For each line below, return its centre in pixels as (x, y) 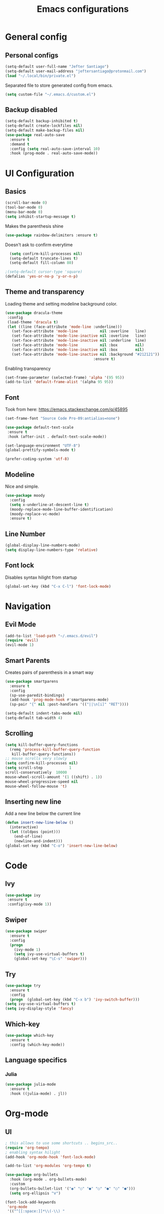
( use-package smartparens (32, 681)
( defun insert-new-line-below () (39, 823)
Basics (16, 191)
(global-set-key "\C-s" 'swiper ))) (50, 959)
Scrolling (19, 733)
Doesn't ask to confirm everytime (39, 245)
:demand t (19, 144)
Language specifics (36, 1060)
